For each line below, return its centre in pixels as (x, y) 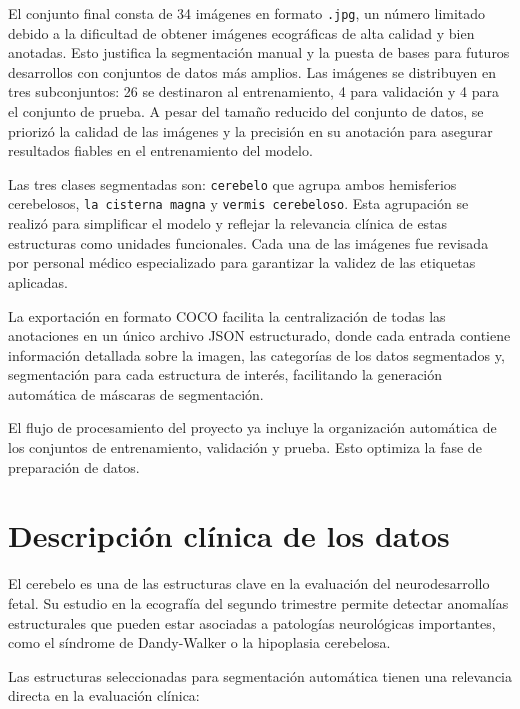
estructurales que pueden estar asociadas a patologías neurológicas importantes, (252, 622)
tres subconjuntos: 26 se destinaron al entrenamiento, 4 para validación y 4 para (253, 91)
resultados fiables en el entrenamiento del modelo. (160, 150)
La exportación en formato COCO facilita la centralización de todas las (227, 315)
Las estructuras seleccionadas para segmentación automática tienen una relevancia (260, 675)
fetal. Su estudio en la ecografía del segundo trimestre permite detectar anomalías (258, 602)
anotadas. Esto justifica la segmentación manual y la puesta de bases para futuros (259, 52)
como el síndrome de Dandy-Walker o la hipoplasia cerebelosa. (199, 642)
